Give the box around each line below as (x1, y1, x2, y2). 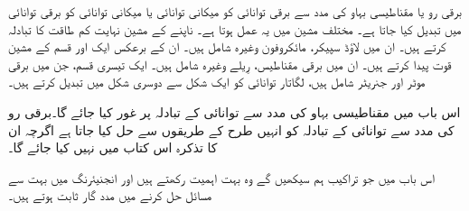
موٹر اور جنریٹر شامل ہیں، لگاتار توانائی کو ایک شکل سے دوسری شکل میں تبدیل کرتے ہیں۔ (8, 72, 426, 91)
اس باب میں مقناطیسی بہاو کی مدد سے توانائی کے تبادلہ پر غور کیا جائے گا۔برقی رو (8, 102, 461, 121)
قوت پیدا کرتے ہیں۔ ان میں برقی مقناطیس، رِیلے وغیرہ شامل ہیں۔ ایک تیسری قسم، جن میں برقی (8, 54, 452, 73)
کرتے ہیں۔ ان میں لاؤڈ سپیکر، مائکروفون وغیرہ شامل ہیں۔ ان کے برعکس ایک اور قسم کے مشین (8, 37, 446, 56)
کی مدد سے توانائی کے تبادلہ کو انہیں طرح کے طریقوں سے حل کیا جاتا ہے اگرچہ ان (8, 120, 455, 139)
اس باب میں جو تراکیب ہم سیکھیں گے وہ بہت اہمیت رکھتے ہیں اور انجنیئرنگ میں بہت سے (8, 168, 435, 187)
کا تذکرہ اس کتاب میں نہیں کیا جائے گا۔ (8, 138, 218, 157)
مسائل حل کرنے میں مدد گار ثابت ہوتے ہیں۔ (8, 186, 212, 205)
